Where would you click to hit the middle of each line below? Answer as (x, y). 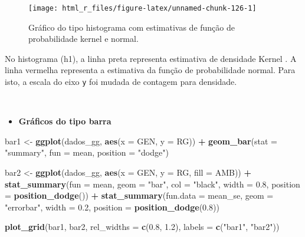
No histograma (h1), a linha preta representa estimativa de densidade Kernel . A (151, 58)
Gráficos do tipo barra (65, 121)
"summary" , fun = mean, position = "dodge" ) (87, 152)
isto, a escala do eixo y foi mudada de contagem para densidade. (121, 82)
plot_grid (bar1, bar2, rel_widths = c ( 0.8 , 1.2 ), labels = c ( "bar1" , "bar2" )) (142, 227)
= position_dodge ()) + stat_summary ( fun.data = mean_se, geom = (139, 195)
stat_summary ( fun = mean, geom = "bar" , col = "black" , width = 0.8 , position (152, 184)
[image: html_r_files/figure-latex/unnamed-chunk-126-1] (142, 8)
